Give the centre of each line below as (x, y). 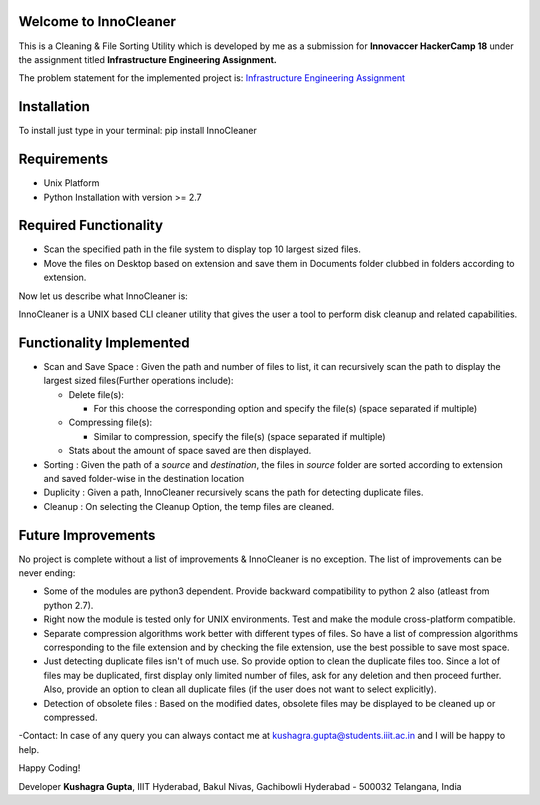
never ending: (47, 573)
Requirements (63, 159)
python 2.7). (68, 605)
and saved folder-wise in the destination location (144, 478)
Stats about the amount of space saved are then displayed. (190, 451)
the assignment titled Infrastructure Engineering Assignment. (147, 59)
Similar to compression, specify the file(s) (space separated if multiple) (239, 436)
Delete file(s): (96, 394)
